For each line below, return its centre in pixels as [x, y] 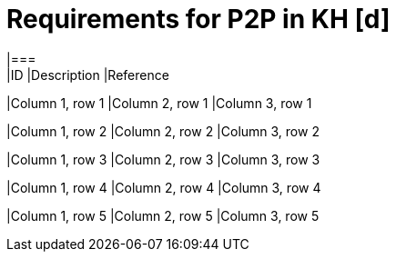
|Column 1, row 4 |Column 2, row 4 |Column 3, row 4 [164, 187]
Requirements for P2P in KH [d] [198, 19]
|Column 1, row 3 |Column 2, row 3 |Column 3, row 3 [163, 159]
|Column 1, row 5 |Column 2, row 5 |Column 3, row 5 [163, 215]
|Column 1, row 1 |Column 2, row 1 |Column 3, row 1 [159, 103]
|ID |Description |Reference [88, 75]
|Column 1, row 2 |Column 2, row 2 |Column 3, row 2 [163, 131]
